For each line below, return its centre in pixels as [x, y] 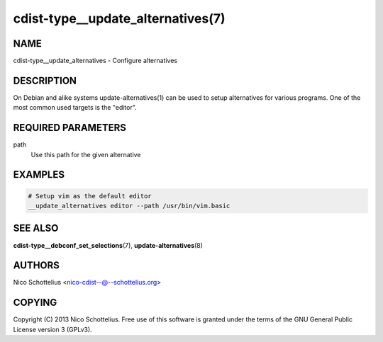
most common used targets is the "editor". [75, 108]
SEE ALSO [36, 228]
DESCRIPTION [45, 80]
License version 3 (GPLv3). [52, 329]
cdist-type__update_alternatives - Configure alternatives [95, 61]
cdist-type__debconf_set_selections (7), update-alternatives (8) [108, 245]
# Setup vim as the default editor [90, 196]
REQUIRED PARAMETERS [70, 128]
